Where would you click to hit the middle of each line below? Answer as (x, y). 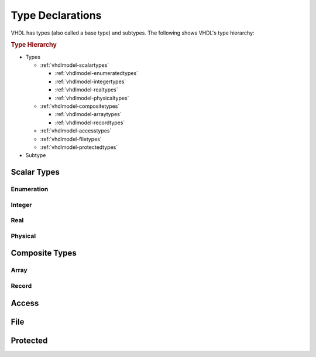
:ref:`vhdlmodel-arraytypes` (88, 114)
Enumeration (30, 189)
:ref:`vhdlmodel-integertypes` (90, 81)
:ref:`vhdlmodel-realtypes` (86, 90)
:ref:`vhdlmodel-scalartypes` (75, 65)
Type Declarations (56, 15)
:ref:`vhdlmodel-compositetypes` (80, 106)
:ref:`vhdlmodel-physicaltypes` (92, 98)
